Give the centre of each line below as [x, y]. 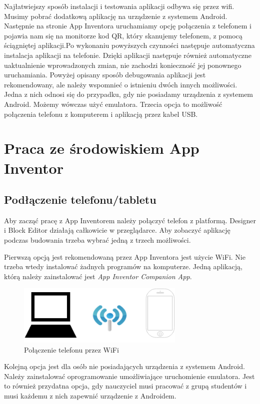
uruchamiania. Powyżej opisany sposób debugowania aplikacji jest [105, 75]
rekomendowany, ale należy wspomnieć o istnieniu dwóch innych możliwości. [121, 84]
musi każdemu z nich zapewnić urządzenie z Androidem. [90, 396]
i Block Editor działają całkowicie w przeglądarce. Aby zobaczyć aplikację [117, 230]
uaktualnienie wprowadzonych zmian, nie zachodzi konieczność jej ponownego [123, 65]
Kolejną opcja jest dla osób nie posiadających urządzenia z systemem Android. [124, 366]
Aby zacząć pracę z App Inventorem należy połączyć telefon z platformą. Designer [130, 220]
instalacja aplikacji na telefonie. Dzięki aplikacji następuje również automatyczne [128, 55]
